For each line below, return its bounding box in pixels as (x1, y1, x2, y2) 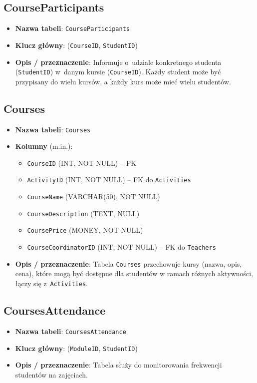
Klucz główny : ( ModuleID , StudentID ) (15, 343, 138, 353)
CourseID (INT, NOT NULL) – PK (27, 157, 137, 168)
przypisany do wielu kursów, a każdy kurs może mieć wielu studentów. (15, 76, 231, 86)
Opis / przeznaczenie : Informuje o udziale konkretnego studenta (15, 56, 222, 67)
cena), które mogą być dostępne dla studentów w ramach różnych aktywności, (15, 268, 254, 279)
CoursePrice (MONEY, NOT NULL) (27, 225, 143, 235)
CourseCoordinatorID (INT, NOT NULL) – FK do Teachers (27, 242, 216, 252)
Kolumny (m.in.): (15, 141, 73, 151)
